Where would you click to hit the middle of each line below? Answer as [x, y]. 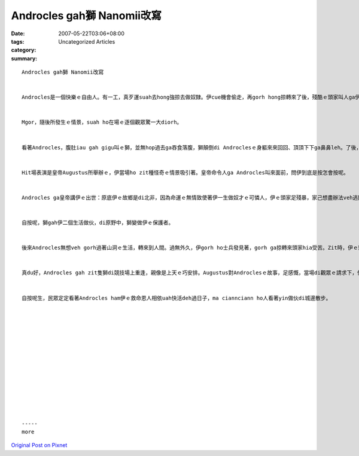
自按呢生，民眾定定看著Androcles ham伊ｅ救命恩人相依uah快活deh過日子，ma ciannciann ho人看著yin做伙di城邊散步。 [177, 298]
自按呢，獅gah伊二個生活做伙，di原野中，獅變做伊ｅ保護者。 [98, 223]
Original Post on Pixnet [39, 445]
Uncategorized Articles [87, 41]
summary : [24, 58]
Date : [18, 33]
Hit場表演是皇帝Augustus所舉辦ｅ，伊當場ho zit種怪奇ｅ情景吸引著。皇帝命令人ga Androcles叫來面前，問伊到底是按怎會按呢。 [185, 172]
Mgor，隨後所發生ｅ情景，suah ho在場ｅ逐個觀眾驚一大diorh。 [102, 122]
